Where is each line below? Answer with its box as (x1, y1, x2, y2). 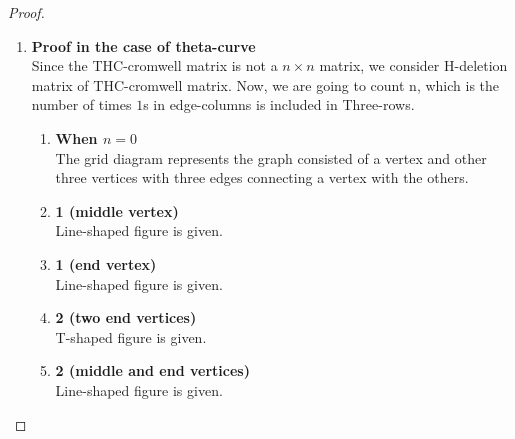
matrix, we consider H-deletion (319, 55, 508, 76)
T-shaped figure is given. (55, 326, 207, 347)
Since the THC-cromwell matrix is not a (31, 55, 278, 76)
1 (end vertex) (55, 253, 157, 274)
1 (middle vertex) (55, 200, 179, 221)
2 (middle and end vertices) (55, 360, 250, 381)
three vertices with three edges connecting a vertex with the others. (55, 167, 469, 188)
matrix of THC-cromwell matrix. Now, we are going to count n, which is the (31, 74, 500, 95)
